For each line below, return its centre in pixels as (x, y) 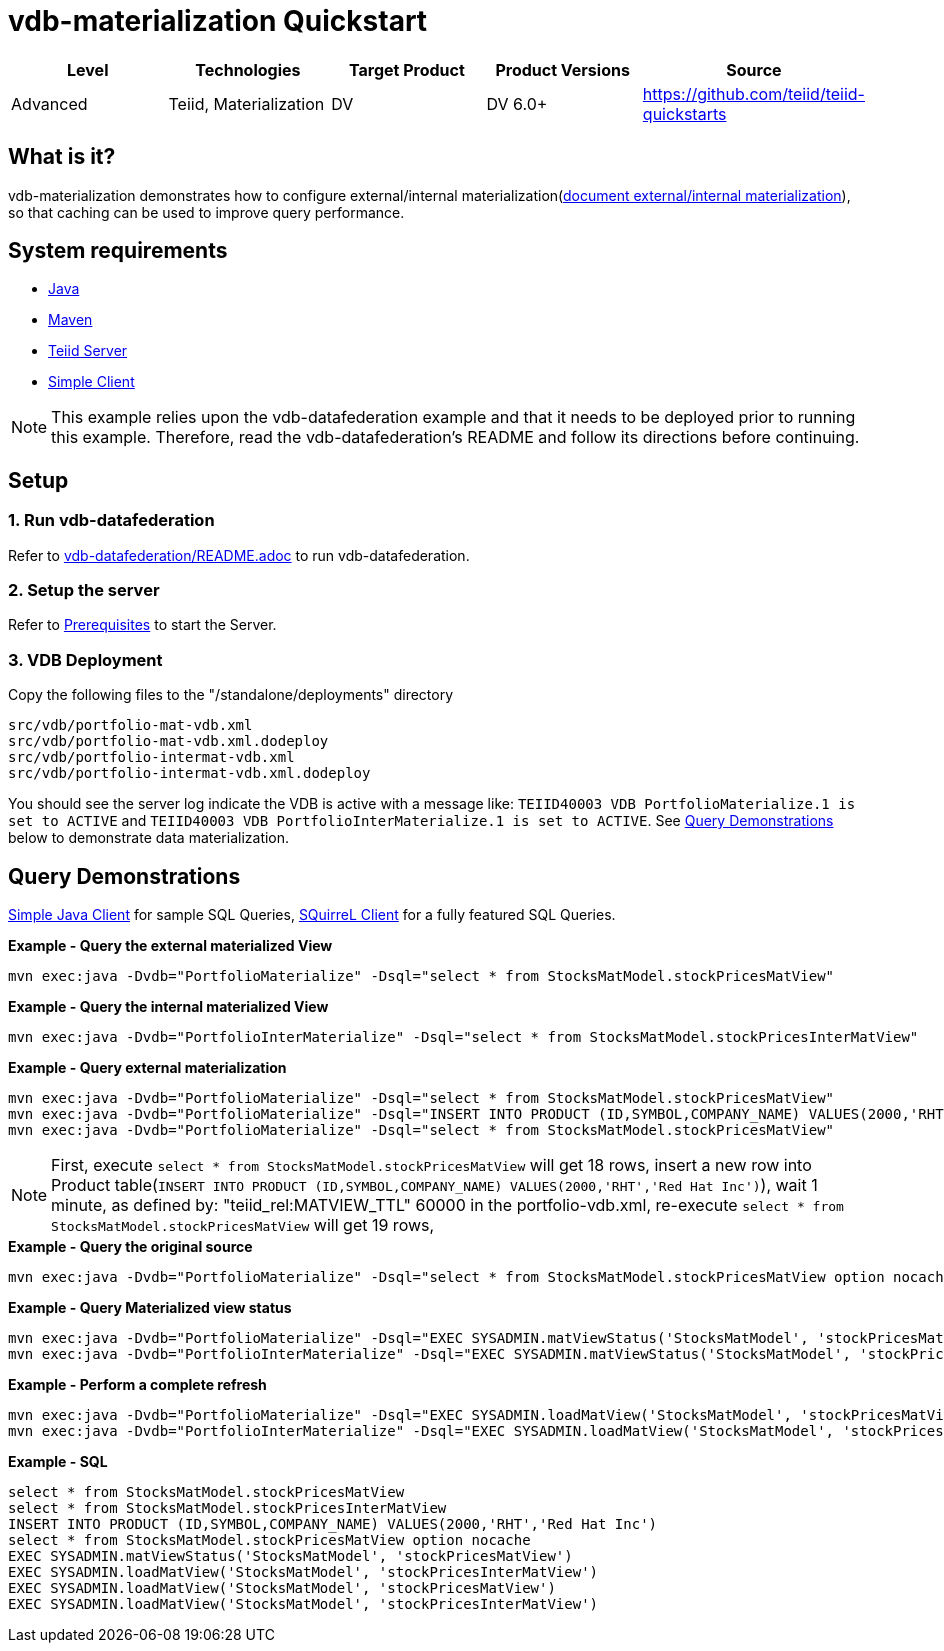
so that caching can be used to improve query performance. (206, 212)
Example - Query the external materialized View (170, 945)
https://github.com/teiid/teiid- (753, 93)
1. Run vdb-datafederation (111, 520)
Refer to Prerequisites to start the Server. (142, 625)
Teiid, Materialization (246, 103)
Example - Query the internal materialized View (168, 1006)
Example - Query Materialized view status (150, 1307)
